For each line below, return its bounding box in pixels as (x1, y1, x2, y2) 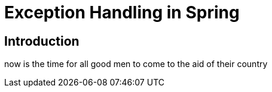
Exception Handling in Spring (4, 2, 240, 23)
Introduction (4, 33, 80, 49)
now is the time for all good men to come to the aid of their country (4, 59, 268, 69)
